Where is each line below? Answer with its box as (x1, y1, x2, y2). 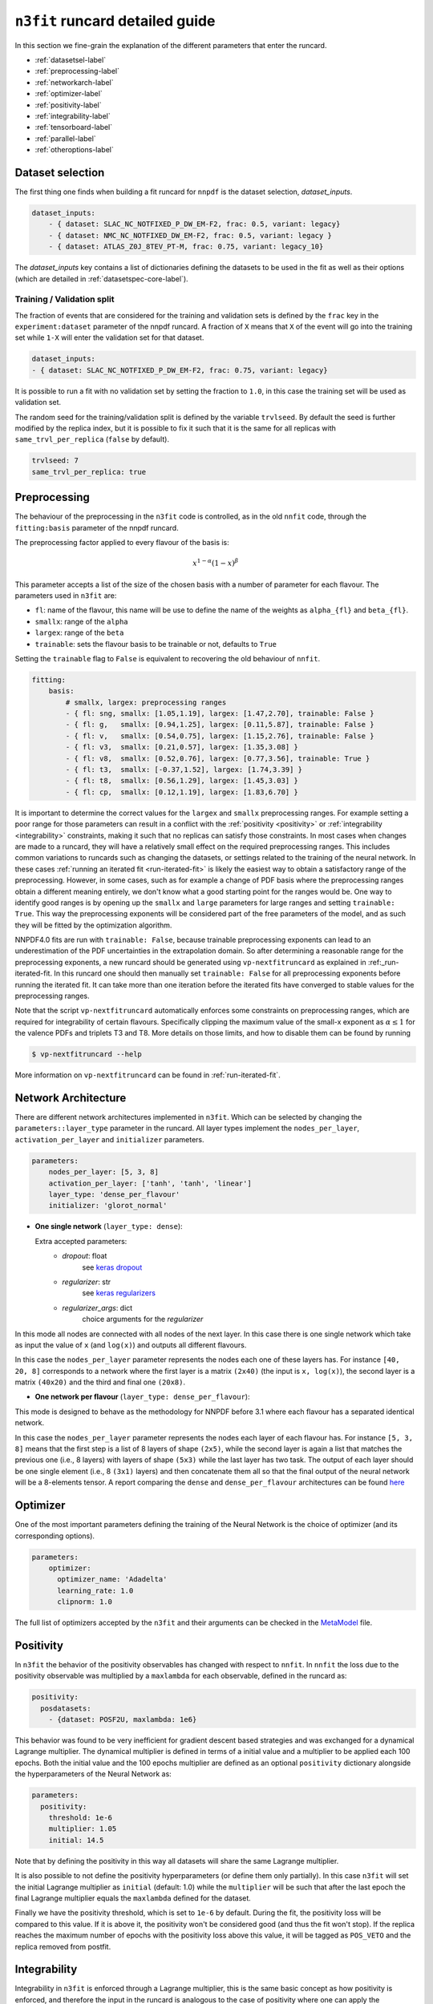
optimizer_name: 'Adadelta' (57, 1575, 168, 1584)
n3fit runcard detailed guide (14, 12, 216, 30)
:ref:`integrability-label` (34, 111, 111, 120)
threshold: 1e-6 (48, 1813, 112, 1823)
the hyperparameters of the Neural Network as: (14, 1769, 172, 1779)
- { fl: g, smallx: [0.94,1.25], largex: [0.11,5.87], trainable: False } (65, 720, 374, 729)
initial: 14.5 (48, 1836, 104, 1844)
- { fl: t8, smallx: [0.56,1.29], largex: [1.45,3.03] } (65, 776, 298, 786)
